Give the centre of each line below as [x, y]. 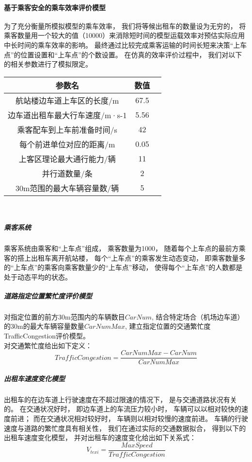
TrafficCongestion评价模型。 [47, 336]
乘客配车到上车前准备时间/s [67, 129]
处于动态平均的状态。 [38, 276]
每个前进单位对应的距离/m [67, 144]
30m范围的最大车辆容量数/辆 [67, 188]
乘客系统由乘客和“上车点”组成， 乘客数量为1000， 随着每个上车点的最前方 [121, 248]
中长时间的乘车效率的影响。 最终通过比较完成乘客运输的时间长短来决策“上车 [126, 44]
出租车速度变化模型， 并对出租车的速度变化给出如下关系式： [100, 437]
